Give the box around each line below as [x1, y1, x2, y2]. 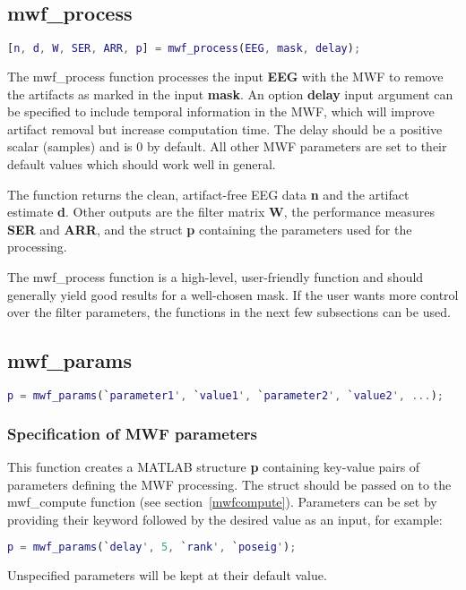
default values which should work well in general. [7, 155, 276, 174]
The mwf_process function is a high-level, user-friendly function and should [7, 268, 424, 286]
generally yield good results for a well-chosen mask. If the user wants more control [7, 285, 459, 304]
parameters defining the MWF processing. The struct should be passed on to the [7, 475, 452, 493]
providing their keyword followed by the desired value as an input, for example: [7, 509, 443, 528]
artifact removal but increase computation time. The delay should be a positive [7, 119, 443, 138]
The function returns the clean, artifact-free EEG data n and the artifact [7, 184, 410, 203]
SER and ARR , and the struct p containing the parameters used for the [7, 219, 412, 238]
